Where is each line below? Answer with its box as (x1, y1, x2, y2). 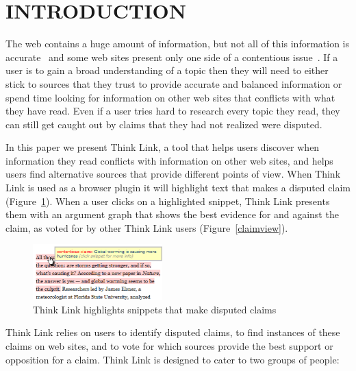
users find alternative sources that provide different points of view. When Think (5, 167, 341, 181)
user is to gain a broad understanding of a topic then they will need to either (5, 63, 329, 77)
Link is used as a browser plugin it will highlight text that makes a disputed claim (5, 180, 351, 195)
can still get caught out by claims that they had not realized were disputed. (5, 117, 322, 131)
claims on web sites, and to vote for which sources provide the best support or (5, 338, 333, 352)
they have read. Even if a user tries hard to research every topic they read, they (5, 104, 340, 118)
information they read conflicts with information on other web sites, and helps (5, 153, 333, 167)
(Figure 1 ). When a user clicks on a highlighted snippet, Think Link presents (5, 193, 330, 208)
